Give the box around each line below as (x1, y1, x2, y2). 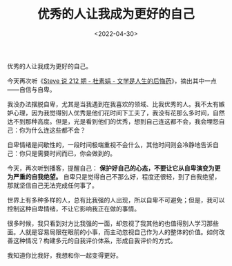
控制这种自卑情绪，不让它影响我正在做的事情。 (7, 205, 140, 213)
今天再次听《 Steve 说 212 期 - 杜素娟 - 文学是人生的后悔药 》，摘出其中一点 (7, 77, 217, 85)
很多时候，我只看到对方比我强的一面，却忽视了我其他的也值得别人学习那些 (7, 219, 219, 227)
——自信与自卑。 (7, 85, 56, 93)
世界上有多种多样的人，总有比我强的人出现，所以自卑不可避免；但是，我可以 (7, 196, 225, 204)
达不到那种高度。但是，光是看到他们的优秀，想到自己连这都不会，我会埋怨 (7, 117, 219, 125)
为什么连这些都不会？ (25, 126, 86, 134)
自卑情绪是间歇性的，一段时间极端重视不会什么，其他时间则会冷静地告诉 (7, 140, 213, 149)
